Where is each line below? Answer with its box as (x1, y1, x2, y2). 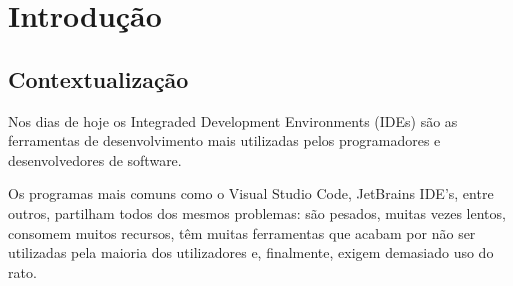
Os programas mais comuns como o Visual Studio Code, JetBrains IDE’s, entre (8, 183, 494, 204)
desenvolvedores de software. (8, 149, 182, 170)
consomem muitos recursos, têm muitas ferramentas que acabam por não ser (8, 222, 476, 243)
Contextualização (8, 63, 189, 94)
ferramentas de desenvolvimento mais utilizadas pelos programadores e (8, 130, 441, 151)
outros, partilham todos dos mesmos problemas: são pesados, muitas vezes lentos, (8, 202, 506, 223)
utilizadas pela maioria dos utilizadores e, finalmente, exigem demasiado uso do (8, 242, 494, 263)
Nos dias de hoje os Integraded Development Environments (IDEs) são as (8, 110, 458, 131)
